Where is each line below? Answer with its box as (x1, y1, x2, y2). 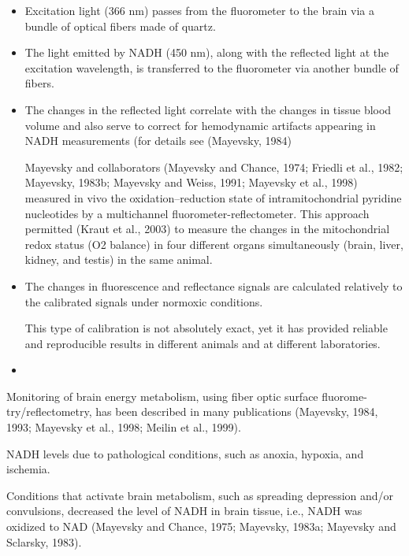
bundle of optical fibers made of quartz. (24, 17, 216, 34)
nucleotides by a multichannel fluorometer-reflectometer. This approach (24, 205, 370, 221)
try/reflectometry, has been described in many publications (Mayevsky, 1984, (6, 403, 378, 420)
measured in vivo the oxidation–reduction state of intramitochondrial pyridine (24, 189, 402, 206)
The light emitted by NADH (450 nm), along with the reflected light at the (24, 44, 389, 61)
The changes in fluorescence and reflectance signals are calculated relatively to (24, 277, 403, 294)
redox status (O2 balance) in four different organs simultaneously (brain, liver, (24, 235, 403, 252)
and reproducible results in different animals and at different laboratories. (24, 335, 381, 351)
